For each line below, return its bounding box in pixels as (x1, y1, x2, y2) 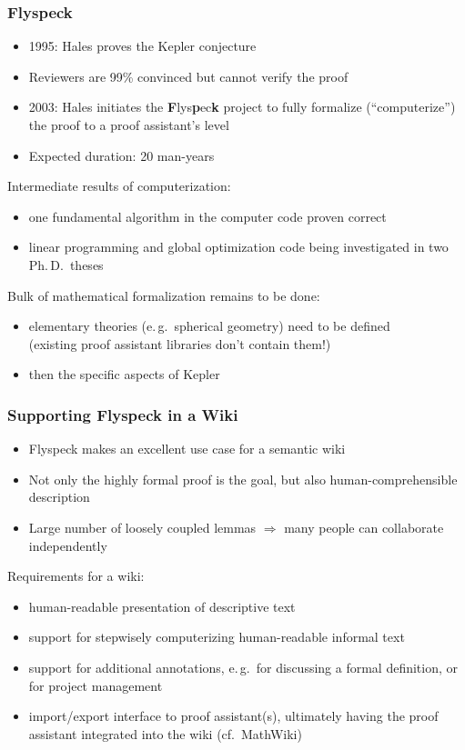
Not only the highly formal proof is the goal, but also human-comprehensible (28, 469, 458, 488)
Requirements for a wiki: (7, 566, 145, 585)
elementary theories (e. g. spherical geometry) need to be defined (28, 316, 390, 335)
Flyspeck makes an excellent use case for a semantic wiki (28, 439, 346, 458)
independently (28, 535, 107, 555)
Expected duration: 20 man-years (28, 145, 215, 165)
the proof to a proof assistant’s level (28, 115, 229, 134)
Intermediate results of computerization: (7, 176, 231, 195)
